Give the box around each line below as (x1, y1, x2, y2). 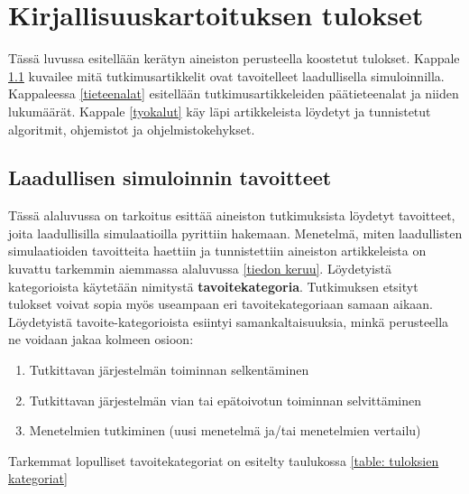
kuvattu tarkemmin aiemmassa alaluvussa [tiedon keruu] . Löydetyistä (8, 259, 391, 278)
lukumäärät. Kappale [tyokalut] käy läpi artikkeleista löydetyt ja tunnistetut (8, 101, 431, 120)
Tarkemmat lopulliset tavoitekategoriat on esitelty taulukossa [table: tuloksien (8, 451, 439, 470)
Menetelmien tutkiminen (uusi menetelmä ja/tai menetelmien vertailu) (29, 421, 421, 440)
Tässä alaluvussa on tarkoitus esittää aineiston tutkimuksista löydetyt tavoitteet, (8, 206, 455, 225)
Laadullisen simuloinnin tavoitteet (8, 163, 332, 191)
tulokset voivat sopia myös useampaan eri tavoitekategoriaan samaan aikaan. (8, 294, 434, 313)
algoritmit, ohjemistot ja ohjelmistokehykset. (8, 119, 255, 138)
